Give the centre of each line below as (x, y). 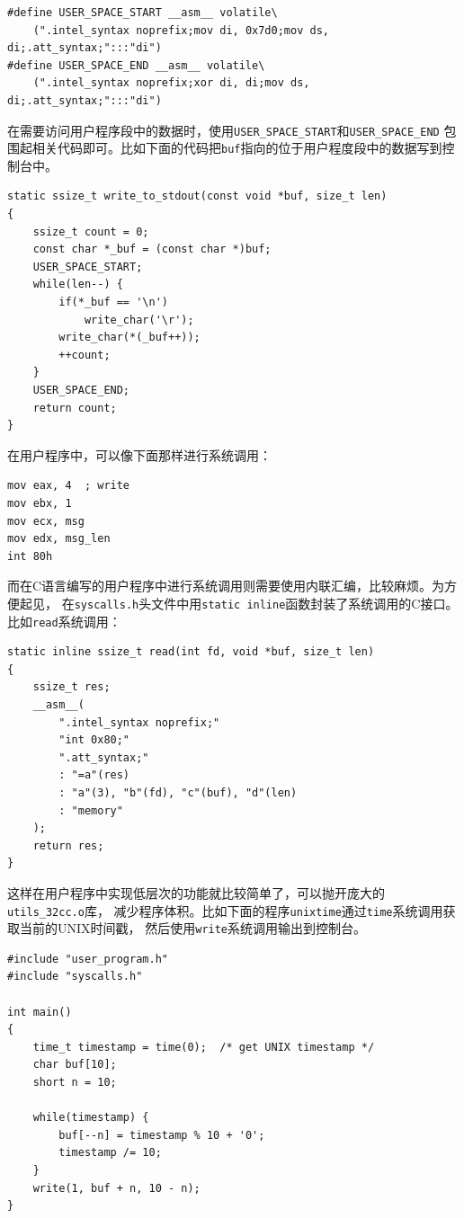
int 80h (30, 556)
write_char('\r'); (139, 320)
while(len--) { (78, 284)
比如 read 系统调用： (64, 621)
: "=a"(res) (94, 775)
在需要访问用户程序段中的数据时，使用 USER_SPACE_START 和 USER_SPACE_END (223, 130)
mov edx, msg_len (59, 539)
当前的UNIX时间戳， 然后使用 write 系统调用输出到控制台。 (193, 928)
